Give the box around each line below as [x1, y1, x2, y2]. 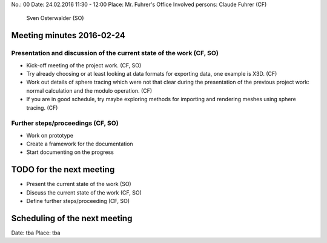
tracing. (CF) [26, 104, 58, 112]
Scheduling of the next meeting [11, 213, 133, 224]
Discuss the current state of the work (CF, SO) [26, 188, 142, 196]
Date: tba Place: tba [11, 229, 61, 236]
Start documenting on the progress [26, 148, 114, 156]
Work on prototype [26, 131, 74, 139]
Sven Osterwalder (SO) [26, 15, 84, 22]
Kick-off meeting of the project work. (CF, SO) [26, 61, 142, 69]
